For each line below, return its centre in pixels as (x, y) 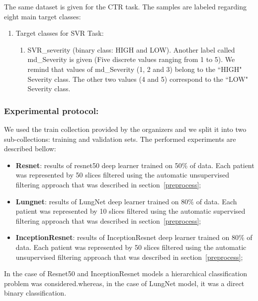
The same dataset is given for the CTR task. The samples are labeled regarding (126, 6)
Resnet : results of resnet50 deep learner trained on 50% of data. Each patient (135, 165)
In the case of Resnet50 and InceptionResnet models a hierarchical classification (126, 273)
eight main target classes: (43, 16)
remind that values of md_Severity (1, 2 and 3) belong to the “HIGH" (135, 69)
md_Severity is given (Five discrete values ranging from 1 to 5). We (131, 59)
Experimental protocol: (51, 110)
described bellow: (30, 149)
